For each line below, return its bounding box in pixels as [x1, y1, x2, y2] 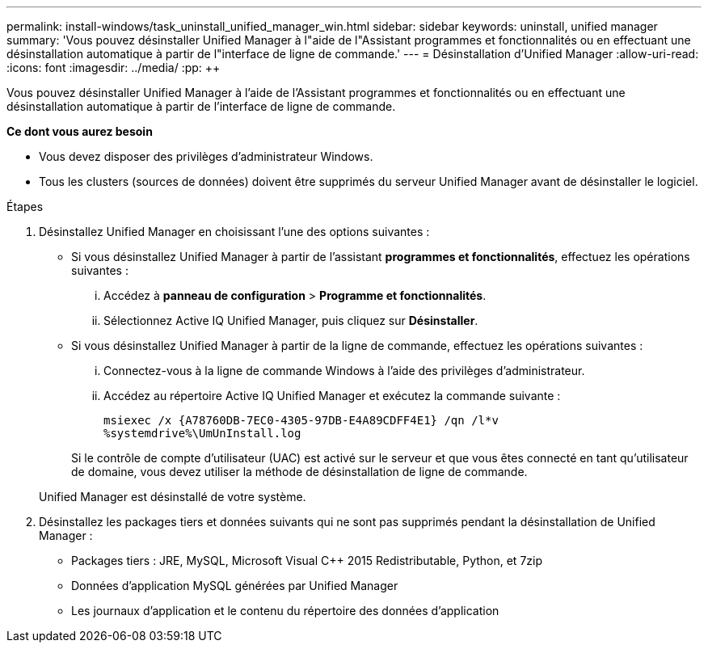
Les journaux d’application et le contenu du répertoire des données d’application [71, 604, 499, 617]
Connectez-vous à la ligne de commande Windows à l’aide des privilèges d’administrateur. [103, 364, 585, 377]
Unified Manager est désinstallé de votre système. [39, 490, 306, 504]
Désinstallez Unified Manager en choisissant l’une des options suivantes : [39, 225, 430, 238]
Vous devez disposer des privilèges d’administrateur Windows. [39, 150, 373, 163]
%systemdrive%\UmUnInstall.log [103, 427, 301, 440]
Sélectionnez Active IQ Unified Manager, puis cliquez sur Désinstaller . [103, 314, 478, 327]
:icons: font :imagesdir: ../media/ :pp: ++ [6, 61, 221, 74]
